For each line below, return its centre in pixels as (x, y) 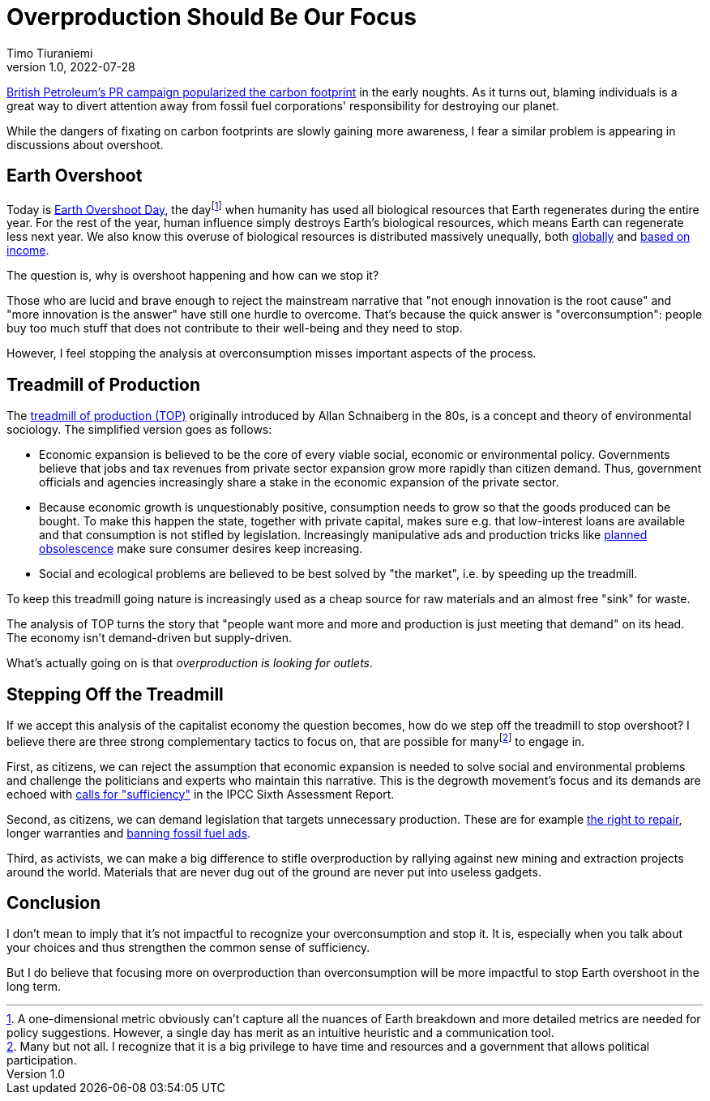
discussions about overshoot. (85, 144)
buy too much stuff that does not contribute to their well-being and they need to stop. (235, 328)
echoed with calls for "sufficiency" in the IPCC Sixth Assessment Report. (201, 794)
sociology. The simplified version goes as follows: (139, 430)
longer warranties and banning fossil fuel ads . (129, 833)
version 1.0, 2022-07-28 (71, 66)
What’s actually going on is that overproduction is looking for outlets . (190, 663)
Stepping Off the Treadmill (115, 694)
